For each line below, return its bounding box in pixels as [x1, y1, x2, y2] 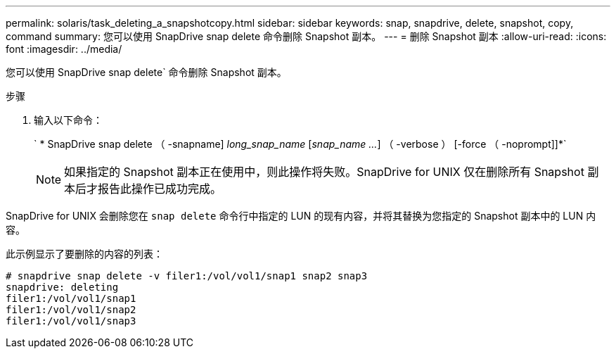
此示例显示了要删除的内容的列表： [6, 248, 163, 260]
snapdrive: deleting [6, 282, 119, 293]
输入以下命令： [34, 114, 103, 126]
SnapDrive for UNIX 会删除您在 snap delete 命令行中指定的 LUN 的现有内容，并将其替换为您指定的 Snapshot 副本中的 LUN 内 [6, 210, 596, 222]
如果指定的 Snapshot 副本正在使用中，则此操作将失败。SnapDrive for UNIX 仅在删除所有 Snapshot [64, 165, 584, 179]
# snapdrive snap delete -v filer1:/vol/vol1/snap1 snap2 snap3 [6, 270, 368, 282]
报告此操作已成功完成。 [98, 182, 222, 196]
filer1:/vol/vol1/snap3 [6, 315, 136, 327]
